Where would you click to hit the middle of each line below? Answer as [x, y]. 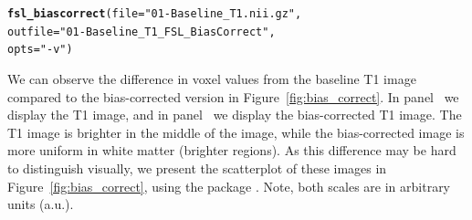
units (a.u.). [41, 204]
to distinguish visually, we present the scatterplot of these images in [197, 168]
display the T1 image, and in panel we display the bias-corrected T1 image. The [235, 115]
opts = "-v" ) [40, 50]
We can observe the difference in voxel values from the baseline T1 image [212, 78]
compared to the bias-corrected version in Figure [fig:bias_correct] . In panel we [233, 96]
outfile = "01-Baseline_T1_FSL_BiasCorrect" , [142, 31]
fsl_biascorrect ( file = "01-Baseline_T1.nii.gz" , [155, 14]
